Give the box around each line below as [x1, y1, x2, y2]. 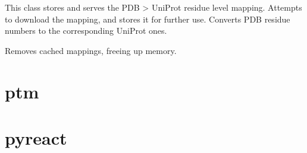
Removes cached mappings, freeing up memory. [5, 44, 177, 56]
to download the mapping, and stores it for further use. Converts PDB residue [5, 12, 290, 25]
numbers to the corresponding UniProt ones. [5, 24, 167, 37]
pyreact [5, 125, 67, 149]
